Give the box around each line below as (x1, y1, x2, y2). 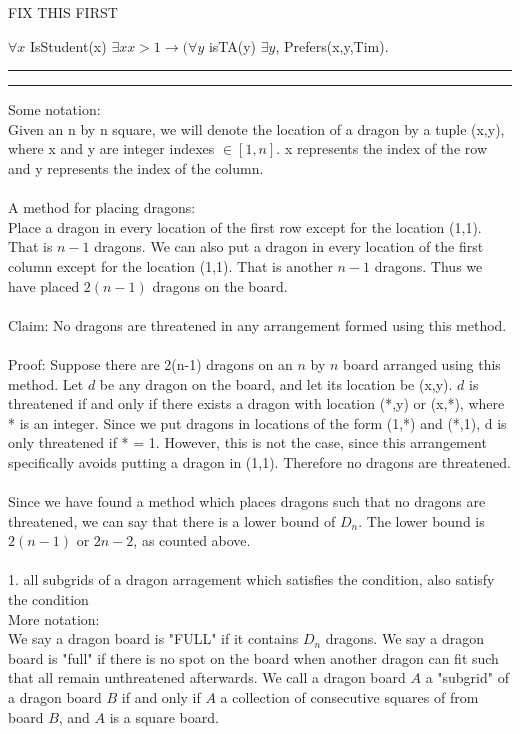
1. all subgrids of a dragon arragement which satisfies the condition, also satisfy (8, 569, 495, 590)
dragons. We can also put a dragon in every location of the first (94, 236, 484, 257)
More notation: (8, 608, 100, 629)
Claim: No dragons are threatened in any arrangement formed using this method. (8, 314, 507, 335)
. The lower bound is (358, 510, 485, 531)
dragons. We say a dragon (325, 628, 484, 649)
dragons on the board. (152, 275, 288, 296)
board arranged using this (343, 353, 501, 374)
